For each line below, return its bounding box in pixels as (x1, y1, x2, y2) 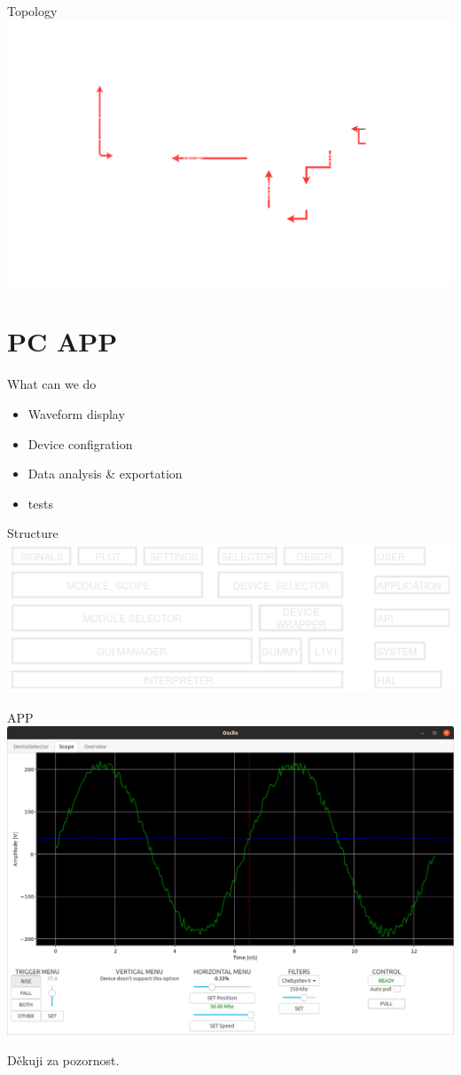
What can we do (7, 375, 97, 393)
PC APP (7, 323, 118, 360)
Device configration (27, 434, 133, 453)
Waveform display (27, 404, 125, 423)
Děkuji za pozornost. (7, 1050, 120, 1069)
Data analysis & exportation (27, 464, 183, 483)
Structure (7, 524, 59, 542)
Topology (7, 2, 58, 20)
